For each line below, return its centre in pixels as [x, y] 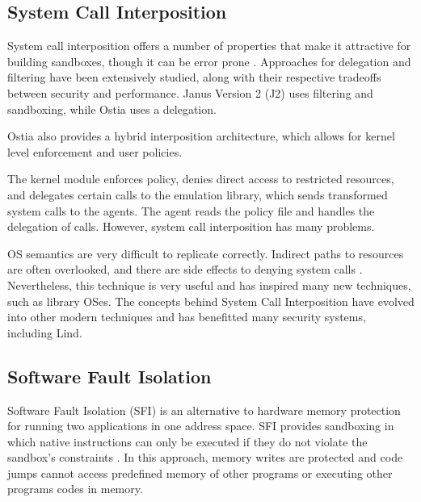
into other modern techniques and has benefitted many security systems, [187, 317]
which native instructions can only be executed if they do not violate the [187, 441]
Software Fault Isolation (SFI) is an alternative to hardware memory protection [204, 410]
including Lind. [45, 332]
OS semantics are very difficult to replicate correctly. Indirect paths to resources [206, 253]
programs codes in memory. [75, 489]
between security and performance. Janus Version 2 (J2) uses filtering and [190, 92]
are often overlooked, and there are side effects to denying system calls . [185, 269]
